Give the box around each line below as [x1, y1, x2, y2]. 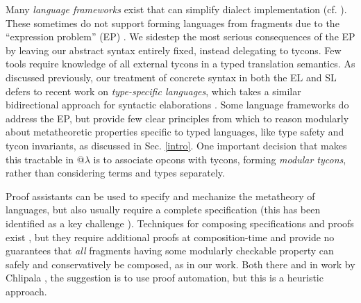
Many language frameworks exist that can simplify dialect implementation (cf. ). [6, 2, 347, 16]
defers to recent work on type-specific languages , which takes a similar [6, 83, 301, 98]
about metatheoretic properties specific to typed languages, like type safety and [6, 124, 344, 139]
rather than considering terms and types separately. [6, 165, 225, 180]
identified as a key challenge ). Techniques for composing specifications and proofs [6, 215, 354, 230]
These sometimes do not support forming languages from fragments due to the [6, 15, 339, 30]
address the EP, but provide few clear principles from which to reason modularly [6, 110, 349, 125]
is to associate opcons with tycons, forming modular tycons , [93, 151, 346, 166]
